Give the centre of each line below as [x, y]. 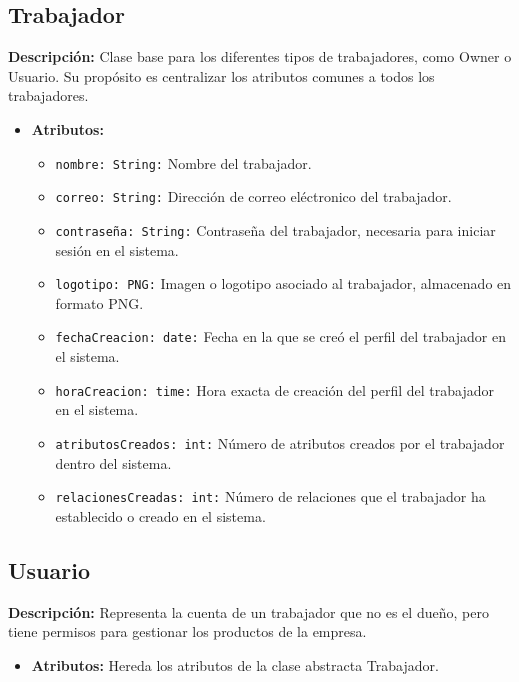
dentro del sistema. [113, 462]
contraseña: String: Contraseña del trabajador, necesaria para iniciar [275, 229]
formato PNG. [99, 302]
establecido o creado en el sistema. [160, 515]
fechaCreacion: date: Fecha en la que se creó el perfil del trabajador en [281, 336]
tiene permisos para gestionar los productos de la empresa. [187, 631]
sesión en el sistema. [117, 249]
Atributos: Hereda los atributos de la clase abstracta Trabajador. [235, 664]
